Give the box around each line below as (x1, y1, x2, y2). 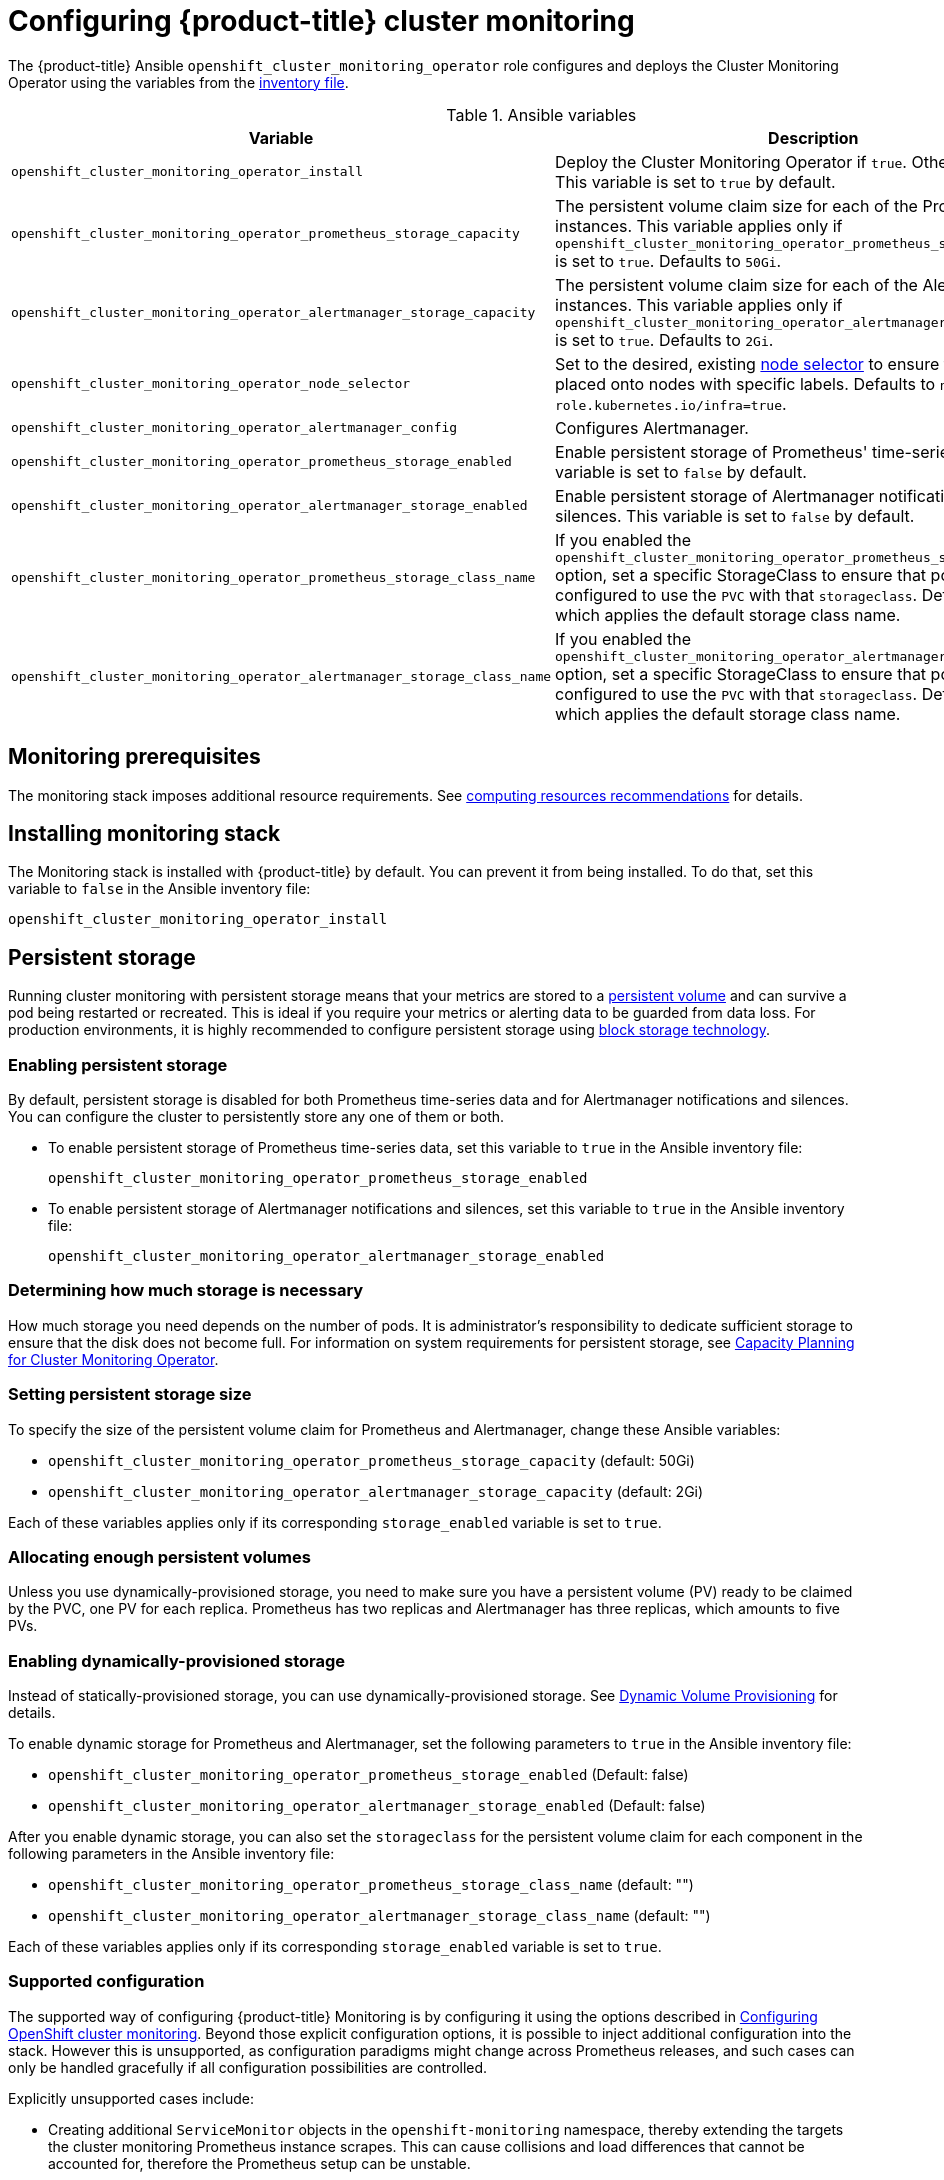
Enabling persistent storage (8, 1054, 228, 1075)
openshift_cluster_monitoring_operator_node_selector (11, 376, 411, 392)
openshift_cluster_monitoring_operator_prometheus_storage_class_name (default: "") (48, 1876, 694, 1894)
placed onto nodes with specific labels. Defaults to (555, 373, 936, 394)
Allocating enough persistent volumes (8, 1546, 311, 1567)
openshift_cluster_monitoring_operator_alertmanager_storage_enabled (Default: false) (48, 1797, 706, 1815)
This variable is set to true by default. (555, 171, 836, 192)
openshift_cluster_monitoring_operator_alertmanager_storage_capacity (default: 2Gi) (48, 1482, 704, 1500)
